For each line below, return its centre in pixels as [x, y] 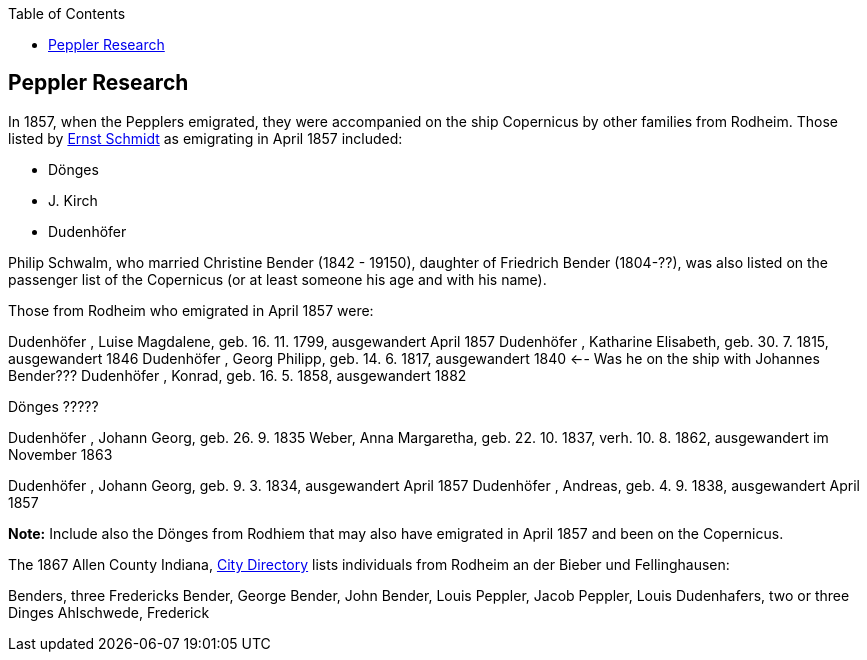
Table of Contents [67, 13]
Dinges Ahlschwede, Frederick [109, 612]
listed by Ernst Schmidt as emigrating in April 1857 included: [205, 138]
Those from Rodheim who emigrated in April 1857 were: [191, 310]
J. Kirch [73, 200]
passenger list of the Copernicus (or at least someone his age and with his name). [277, 279]
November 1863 [60, 454]
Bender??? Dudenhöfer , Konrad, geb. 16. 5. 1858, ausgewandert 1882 [237, 375]
